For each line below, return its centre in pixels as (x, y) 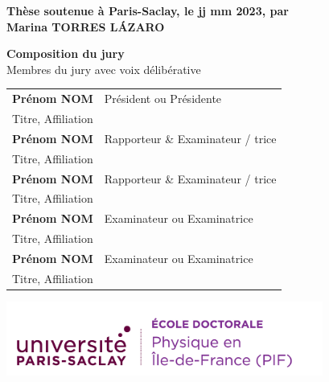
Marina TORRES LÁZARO (86, 26)
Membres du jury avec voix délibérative (104, 69)
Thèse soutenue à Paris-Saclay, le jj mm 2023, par (148, 10)
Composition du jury (66, 53)
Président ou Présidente (163, 99)
